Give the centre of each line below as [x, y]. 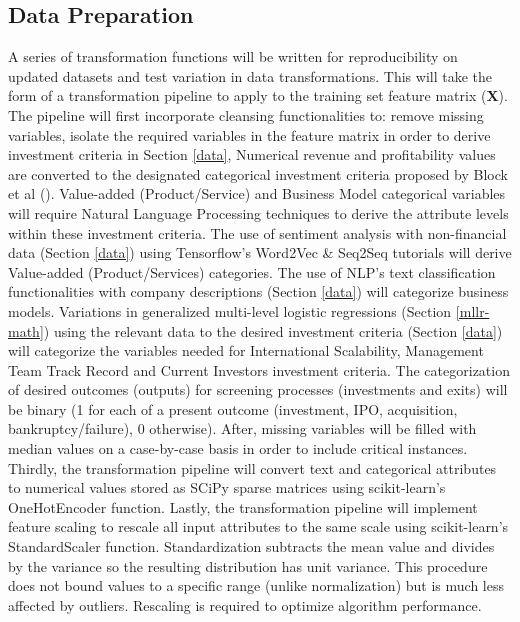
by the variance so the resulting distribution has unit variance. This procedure [248, 565]
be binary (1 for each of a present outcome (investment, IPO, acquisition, [233, 408]
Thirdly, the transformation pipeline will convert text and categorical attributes [252, 467]
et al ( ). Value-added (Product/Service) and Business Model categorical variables [257, 193]
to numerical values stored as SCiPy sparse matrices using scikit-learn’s [227, 487]
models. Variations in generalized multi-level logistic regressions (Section [230, 310]
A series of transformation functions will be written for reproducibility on [233, 56]
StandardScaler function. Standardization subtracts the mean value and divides [251, 546]
